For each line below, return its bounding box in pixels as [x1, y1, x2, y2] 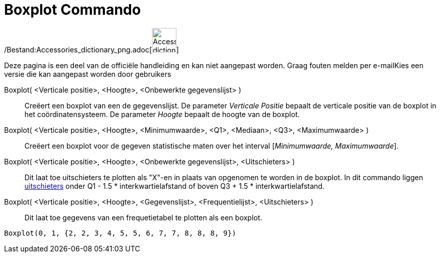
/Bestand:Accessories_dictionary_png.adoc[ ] [4, 45, 179, 54]
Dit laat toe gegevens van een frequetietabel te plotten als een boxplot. [24, 213, 263, 222]
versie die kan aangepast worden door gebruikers [4, 69, 171, 78]
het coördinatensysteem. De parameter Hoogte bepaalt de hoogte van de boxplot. [24, 109, 300, 119]
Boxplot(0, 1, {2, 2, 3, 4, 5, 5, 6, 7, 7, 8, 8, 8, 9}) [4, 229, 237, 237]
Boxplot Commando [4, 1, 141, 18]
